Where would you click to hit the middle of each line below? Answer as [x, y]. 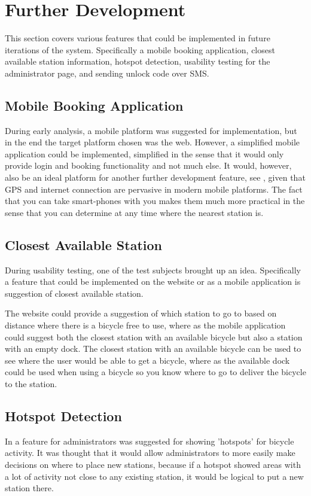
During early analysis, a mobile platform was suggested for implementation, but [151, 130]
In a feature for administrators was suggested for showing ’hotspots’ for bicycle [150, 441]
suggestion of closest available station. [74, 293]
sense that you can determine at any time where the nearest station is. [134, 212]
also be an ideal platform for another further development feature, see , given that [155, 177]
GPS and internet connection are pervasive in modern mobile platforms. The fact [154, 189]
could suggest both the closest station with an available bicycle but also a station [154, 337]
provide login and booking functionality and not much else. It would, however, [148, 165]
